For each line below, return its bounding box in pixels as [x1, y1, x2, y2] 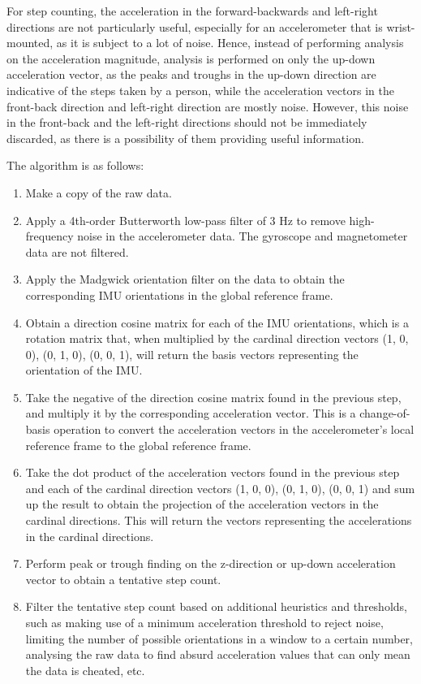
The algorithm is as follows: [6, 157, 144, 174]
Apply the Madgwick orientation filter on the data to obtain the [25, 271, 345, 288]
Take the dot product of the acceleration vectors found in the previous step [25, 464, 400, 481]
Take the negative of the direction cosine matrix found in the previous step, [25, 388, 402, 405]
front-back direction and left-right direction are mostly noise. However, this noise [6, 97, 409, 115]
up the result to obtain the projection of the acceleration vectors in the [25, 496, 379, 513]
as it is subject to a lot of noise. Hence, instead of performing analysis [56, 34, 404, 51]
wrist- [386, 18, 415, 35]
